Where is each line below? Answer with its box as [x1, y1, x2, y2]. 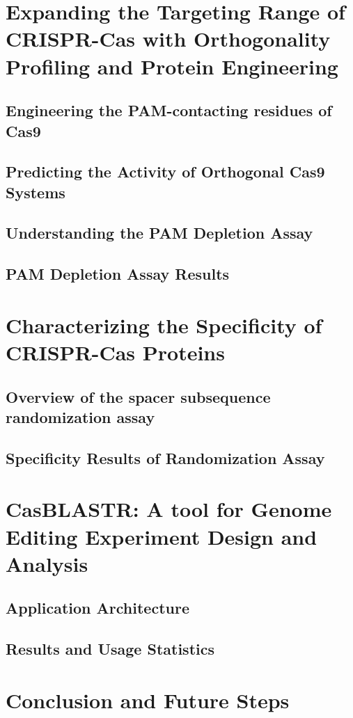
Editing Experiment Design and [6, 522, 317, 550]
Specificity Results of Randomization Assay [6, 447, 325, 468]
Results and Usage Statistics [6, 638, 214, 660]
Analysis [6, 549, 88, 577]
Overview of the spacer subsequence [6, 385, 271, 407]
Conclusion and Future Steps [6, 685, 290, 714]
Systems [6, 181, 65, 202]
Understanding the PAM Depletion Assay [6, 222, 313, 244]
